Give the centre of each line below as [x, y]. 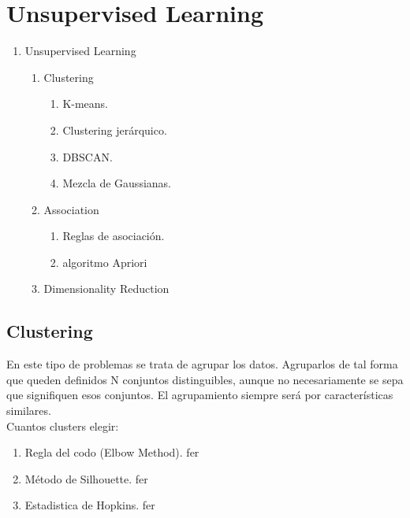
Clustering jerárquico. [115, 129]
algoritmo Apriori [105, 262]
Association [71, 209]
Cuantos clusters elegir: [63, 425]
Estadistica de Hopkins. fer [90, 505]
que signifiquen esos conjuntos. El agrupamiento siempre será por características [200, 395]
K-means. [86, 104]
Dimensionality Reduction [106, 289]
